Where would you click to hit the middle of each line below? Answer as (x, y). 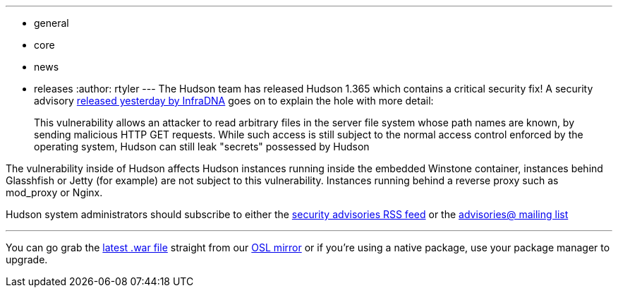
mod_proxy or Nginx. (54, 192)
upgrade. (27, 259)
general (51, 23)
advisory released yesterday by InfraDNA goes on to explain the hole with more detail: (234, 101)
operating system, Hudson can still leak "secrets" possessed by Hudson (202, 146)
